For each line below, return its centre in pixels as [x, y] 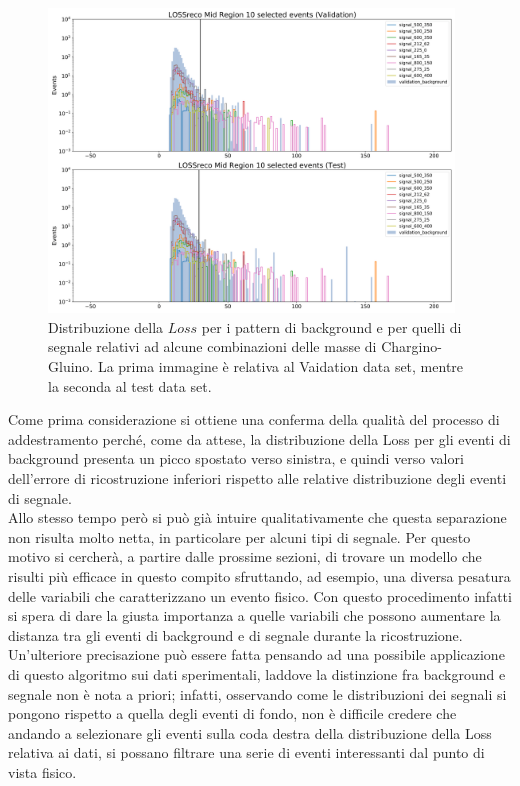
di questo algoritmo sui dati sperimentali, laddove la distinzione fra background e [257, 673]
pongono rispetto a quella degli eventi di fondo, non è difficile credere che [232, 713]
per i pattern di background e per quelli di [331, 326]
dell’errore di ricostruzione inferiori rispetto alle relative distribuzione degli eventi [257, 478]
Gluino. [71, 366]
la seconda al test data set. [130, 385]
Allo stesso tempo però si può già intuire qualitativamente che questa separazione [257, 517]
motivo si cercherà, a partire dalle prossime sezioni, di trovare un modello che [245, 556]
